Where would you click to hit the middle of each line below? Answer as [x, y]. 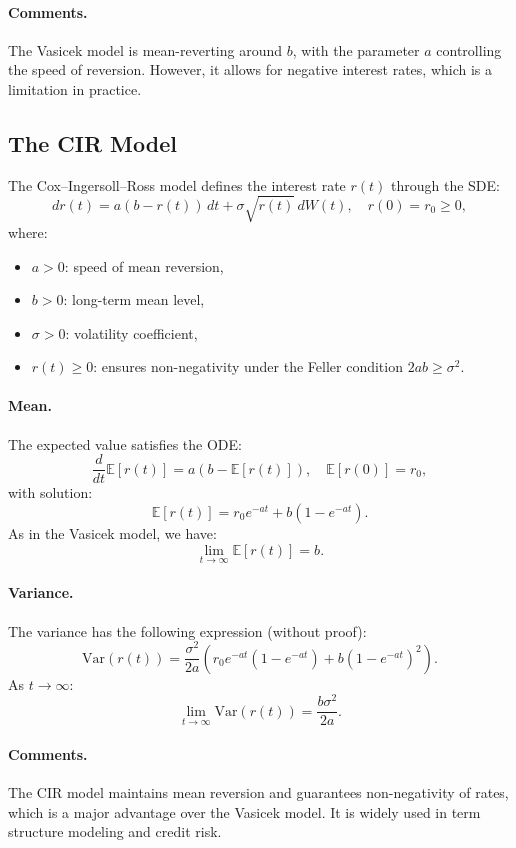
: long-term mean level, [134, 299]
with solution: [50, 492]
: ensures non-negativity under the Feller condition [248, 366]
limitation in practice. [75, 88]
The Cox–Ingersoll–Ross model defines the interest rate [177, 184]
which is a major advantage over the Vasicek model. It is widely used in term [244, 811]
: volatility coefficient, [131, 332]
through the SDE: [445, 184]
